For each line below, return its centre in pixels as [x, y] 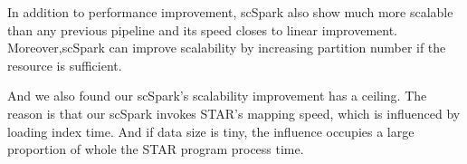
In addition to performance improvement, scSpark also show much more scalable [230, 12]
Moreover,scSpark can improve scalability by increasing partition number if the [227, 48]
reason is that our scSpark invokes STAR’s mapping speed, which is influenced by [234, 113]
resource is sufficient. [65, 65]
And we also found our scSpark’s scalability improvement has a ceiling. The [217, 96]
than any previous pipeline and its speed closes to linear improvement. [203, 29]
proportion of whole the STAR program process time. [156, 149]
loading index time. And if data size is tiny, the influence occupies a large [211, 131]
